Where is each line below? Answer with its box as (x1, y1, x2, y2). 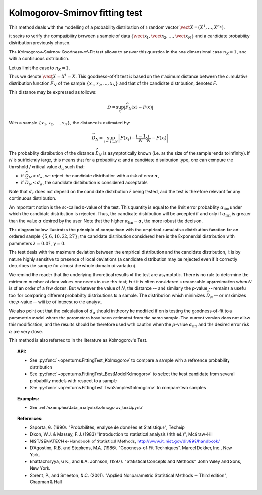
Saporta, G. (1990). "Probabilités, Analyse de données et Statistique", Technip (30, 424, 185, 430)
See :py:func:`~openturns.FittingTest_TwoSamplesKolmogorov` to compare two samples (30, 385, 206, 390)
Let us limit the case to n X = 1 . (9, 65, 70, 71)
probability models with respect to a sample (30, 377, 117, 384)
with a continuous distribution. (9, 56, 70, 62)
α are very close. (9, 328, 43, 334)
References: (17, 416, 43, 422)
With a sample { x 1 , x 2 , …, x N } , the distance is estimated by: (9, 120, 131, 126)
